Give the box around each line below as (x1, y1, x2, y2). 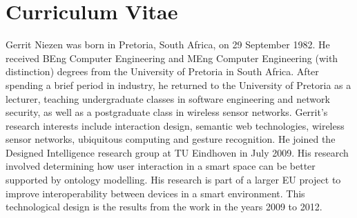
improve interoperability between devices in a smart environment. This (6, 186, 305, 200)
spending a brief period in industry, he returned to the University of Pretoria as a (6, 77, 351, 92)
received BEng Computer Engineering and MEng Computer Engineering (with (6, 50, 338, 65)
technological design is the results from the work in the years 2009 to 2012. (6, 199, 322, 214)
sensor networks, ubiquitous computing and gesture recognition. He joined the (6, 132, 336, 146)
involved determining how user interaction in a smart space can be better (6, 159, 316, 173)
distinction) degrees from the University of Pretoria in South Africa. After (6, 64, 319, 79)
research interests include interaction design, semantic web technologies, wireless (6, 118, 345, 132)
